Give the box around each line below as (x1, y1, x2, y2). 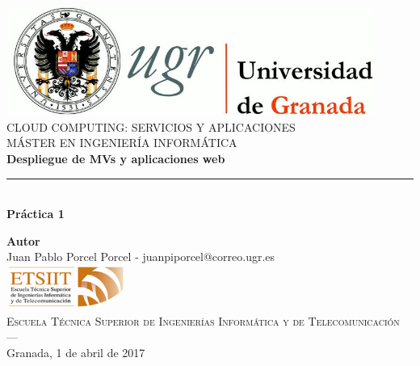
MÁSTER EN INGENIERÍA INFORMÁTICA (6, 134, 237, 151)
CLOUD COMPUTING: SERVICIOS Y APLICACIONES (6, 118, 296, 135)
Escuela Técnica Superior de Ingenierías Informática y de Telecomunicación (6, 312, 400, 329)
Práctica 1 (6, 205, 65, 222)
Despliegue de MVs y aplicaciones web (6, 149, 225, 166)
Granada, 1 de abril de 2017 (6, 343, 145, 360)
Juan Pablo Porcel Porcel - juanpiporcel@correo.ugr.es (6, 248, 275, 265)
